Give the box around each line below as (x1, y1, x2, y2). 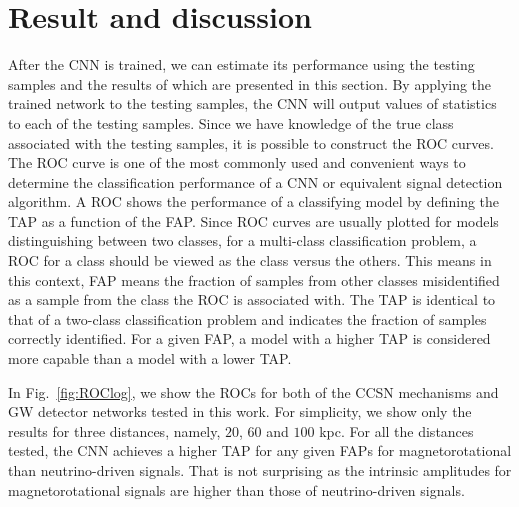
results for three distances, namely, (8, 420, 221, 441)
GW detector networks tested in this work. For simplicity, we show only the (8, 401, 472, 422)
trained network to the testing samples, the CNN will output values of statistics (8, 93, 497, 114)
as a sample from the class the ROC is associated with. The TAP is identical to (8, 289, 496, 310)
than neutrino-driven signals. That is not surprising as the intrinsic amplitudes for (8, 460, 512, 480)
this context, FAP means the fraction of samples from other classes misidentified (8, 269, 500, 290)
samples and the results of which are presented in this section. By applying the (8, 73, 492, 94)
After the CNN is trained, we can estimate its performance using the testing (8, 54, 475, 75)
